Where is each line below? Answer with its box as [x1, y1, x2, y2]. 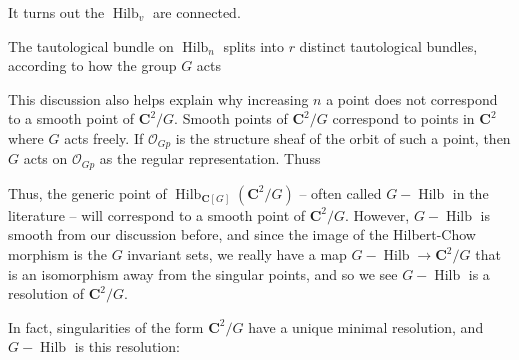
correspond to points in [332, 108, 475, 129]
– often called [299, 182, 382, 203]
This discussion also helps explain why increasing [8, 88, 309, 109]
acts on [23, 148, 68, 169]
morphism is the [8, 244, 107, 265]
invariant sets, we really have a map [127, 244, 347, 265]
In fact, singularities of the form [8, 316, 204, 337]
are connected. [152, 2, 241, 22]
